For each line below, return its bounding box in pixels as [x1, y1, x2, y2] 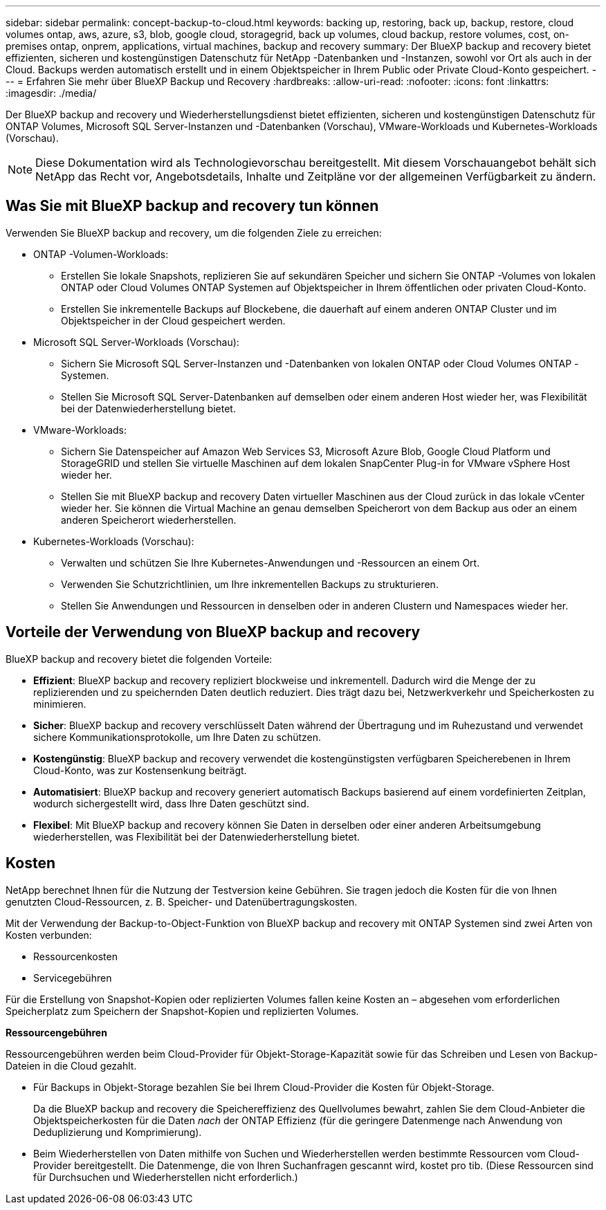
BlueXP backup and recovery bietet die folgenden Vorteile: [6, 652, 273, 665]
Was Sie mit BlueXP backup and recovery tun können [6, 197, 379, 215]
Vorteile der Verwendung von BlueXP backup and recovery [6, 623, 421, 641]
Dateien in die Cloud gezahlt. [6, 1059, 137, 1072]
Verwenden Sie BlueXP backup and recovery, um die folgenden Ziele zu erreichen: [6, 226, 382, 239]
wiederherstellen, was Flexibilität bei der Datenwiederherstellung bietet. [33, 830, 360, 843]
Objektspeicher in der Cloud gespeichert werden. [61, 314, 286, 327]
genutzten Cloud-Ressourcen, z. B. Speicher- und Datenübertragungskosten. [6, 895, 358, 908]
